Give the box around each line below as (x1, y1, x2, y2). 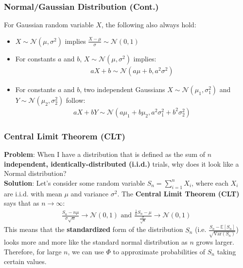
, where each (191, 177, 228, 188)
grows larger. (196, 237, 234, 247)
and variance (70, 188, 109, 198)
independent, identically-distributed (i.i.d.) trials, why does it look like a (4, 158, 239, 169)
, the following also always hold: (101, 19, 196, 30)
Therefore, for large (4, 246, 62, 256)
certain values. (4, 256, 47, 266)
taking (217, 246, 236, 256)
